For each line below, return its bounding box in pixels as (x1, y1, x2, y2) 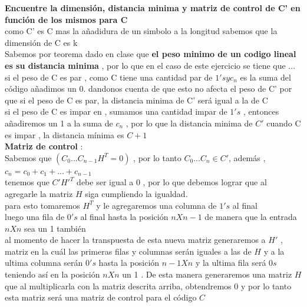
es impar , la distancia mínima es (5, 128, 124, 141)
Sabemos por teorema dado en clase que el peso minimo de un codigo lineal (5, 48, 296, 60)
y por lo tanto (240, 279, 292, 292)
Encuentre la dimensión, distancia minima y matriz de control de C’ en (5, 2, 301, 14)
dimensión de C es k (5, 36, 78, 48)
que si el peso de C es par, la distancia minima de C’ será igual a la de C (5, 94, 268, 106)
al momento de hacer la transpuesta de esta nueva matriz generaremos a (5, 233, 266, 246)
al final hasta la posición (80, 211, 169, 223)
